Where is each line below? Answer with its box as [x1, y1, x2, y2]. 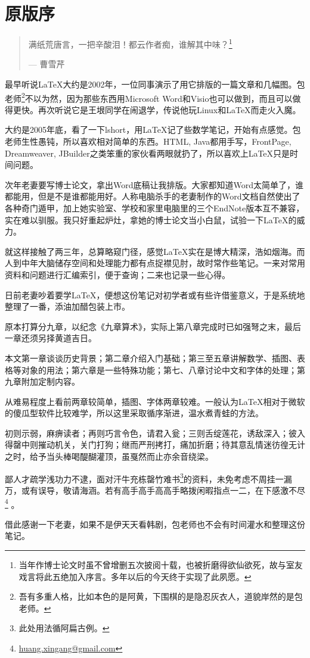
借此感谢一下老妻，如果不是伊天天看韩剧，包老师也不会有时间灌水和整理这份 [5, 517, 305, 530]
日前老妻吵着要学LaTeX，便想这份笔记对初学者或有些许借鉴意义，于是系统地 [5, 288, 305, 301]
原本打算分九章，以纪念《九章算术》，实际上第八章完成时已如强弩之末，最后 [5, 320, 301, 332]
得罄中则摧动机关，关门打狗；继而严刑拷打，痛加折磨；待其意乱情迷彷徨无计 [5, 438, 305, 451]
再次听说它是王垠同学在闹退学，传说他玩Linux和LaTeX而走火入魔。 [38, 103, 301, 116]
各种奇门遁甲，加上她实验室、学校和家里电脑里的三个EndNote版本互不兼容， [5, 201, 305, 214]
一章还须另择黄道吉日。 [5, 332, 97, 344]
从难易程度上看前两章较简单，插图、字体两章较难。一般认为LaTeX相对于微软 [5, 395, 305, 407]
